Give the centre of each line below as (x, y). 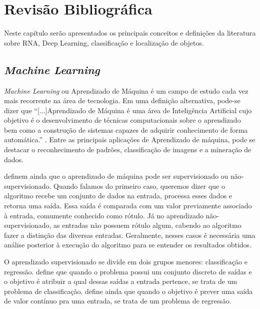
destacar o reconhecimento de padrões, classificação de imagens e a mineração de (128, 149)
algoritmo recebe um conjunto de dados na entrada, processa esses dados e (118, 196)
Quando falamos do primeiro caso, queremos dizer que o (139, 186)
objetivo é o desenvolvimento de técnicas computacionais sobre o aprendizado (122, 120)
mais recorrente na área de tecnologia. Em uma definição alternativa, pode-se (122, 100)
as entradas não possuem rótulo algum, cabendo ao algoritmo (147, 225)
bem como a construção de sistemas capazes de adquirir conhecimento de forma (126, 129)
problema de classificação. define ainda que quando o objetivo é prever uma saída (128, 291)
